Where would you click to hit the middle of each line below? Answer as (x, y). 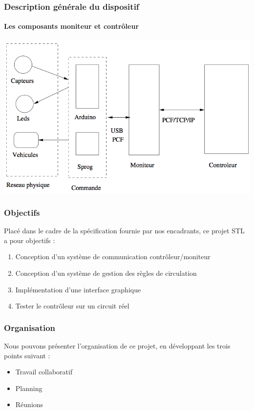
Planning (29, 388)
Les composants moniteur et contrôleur (72, 26)
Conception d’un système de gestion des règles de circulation (106, 273)
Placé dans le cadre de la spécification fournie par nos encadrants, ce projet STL (124, 231)
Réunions (29, 404)
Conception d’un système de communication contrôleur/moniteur (113, 257)
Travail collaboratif (44, 372)
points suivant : (27, 355)
